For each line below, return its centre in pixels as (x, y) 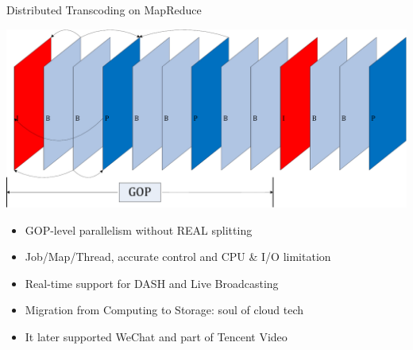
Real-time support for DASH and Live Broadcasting (152, 283)
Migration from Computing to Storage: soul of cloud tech (164, 310)
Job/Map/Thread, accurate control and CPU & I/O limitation (178, 257)
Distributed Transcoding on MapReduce (104, 10)
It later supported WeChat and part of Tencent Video (156, 336)
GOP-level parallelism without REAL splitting (139, 229)
